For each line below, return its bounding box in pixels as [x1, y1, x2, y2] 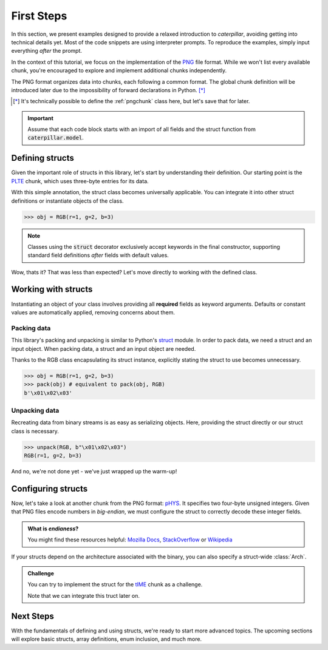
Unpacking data [11, 407, 60, 415]
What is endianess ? [27, 525, 79, 532]
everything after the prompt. [11, 47, 82, 55]
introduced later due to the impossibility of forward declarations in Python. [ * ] [11, 86, 206, 93]
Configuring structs [11, 483, 88, 494]
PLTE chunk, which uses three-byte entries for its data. [11, 177, 149, 185]
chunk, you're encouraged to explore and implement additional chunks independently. [11, 67, 227, 74]
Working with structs [11, 284, 93, 294]
